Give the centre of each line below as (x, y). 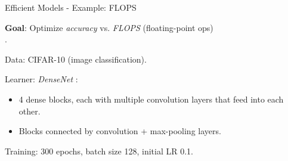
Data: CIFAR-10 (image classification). (76, 59)
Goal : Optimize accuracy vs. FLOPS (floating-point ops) (109, 27)
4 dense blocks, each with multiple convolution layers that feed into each (151, 99)
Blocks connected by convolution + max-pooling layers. (120, 131)
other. (30, 111)
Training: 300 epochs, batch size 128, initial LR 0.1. (99, 151)
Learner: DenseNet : (41, 79)
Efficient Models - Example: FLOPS (71, 7)
